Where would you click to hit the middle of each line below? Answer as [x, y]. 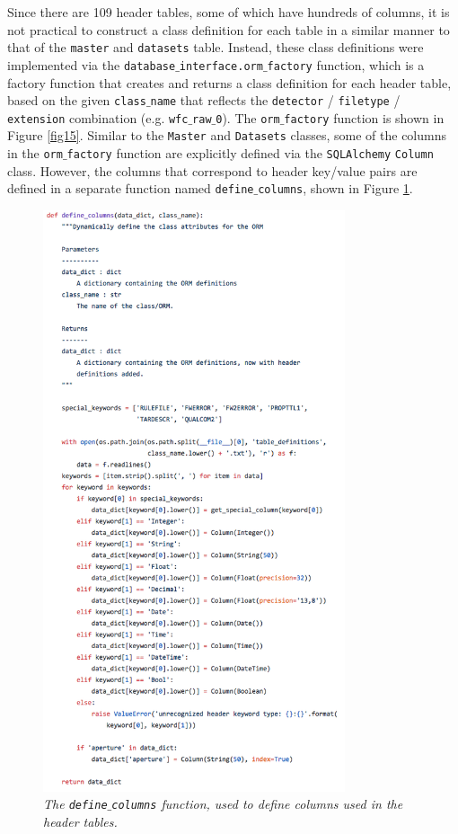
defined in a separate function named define [131, 188]
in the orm [35, 153]
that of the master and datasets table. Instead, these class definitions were [216, 47]
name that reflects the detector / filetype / [275, 100]
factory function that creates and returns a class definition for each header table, [229, 82]
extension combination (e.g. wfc [98, 117]
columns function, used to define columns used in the [257, 804]
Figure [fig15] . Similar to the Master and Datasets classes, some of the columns [227, 135]
